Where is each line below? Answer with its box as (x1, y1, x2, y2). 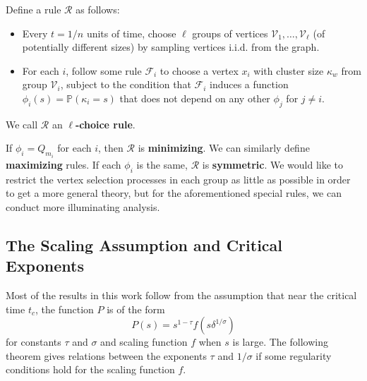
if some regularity (255, 348, 332, 363)
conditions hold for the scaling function (6, 362, 175, 377)
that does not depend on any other (119, 90, 270, 105)
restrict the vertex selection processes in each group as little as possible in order (6, 171, 351, 186)
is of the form (107, 301, 165, 316)
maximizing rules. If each (6, 157, 121, 171)
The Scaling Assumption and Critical (6, 234, 283, 255)
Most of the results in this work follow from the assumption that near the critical (6, 287, 357, 302)
